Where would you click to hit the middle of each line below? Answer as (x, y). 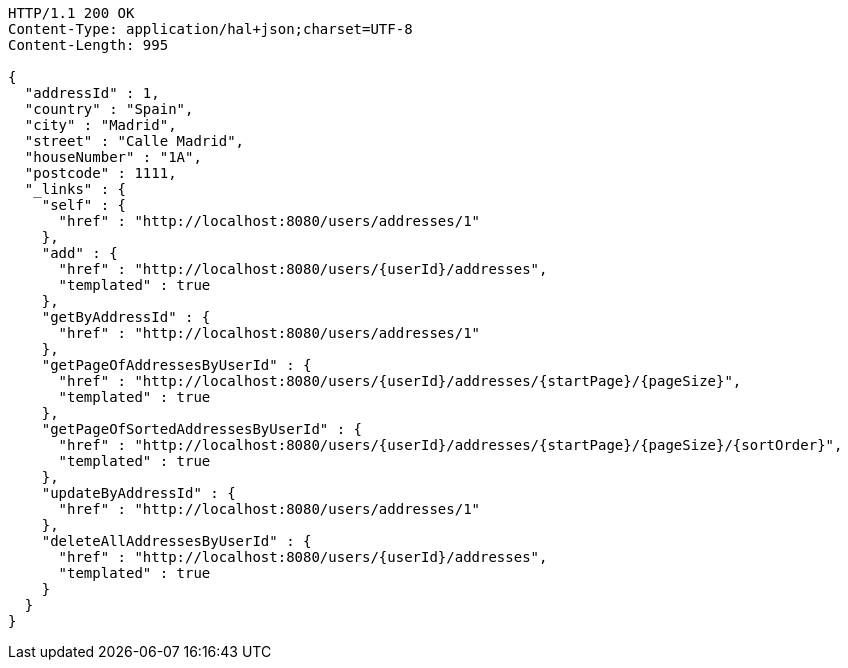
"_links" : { (75, 189)
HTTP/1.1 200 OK (71, 13)
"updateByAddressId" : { (138, 493)
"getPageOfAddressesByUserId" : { (176, 365)
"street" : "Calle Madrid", (134, 141)
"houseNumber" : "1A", (113, 157)
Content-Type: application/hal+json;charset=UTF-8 (210, 29)
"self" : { (84, 205)
